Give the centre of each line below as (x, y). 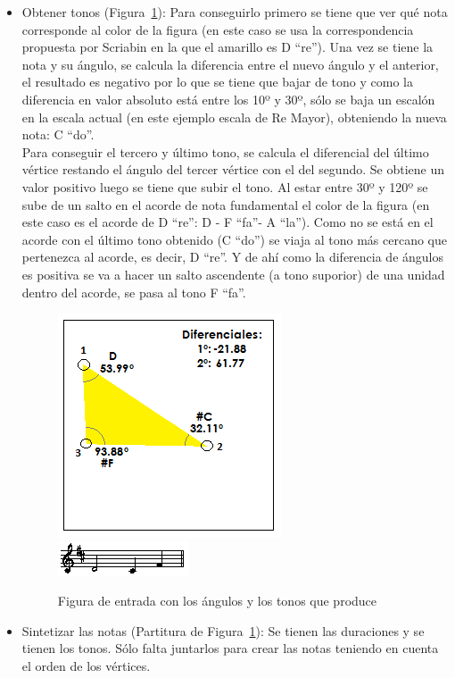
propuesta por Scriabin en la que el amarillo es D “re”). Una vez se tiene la (227, 47)
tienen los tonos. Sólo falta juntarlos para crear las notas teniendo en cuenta (230, 648)
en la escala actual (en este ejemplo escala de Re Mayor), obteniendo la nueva (234, 117)
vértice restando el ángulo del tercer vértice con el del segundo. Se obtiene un (233, 169)
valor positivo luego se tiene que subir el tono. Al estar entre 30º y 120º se (225, 186)
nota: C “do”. (58, 134)
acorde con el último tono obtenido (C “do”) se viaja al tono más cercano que (234, 239)
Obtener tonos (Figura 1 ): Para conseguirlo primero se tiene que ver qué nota (235, 12)
